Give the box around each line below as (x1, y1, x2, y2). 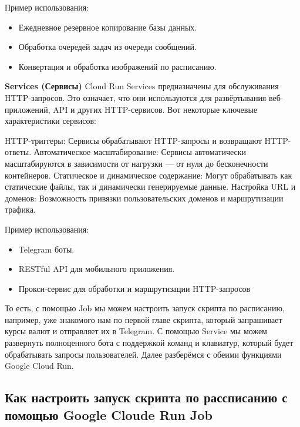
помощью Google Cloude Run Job (5, 405, 213, 423)
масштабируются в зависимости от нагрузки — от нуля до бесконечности (5, 157, 268, 169)
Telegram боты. (18, 243, 75, 255)
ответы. (5, 146, 32, 158)
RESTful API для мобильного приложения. (18, 263, 175, 275)
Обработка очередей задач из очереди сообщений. (18, 41, 197, 53)
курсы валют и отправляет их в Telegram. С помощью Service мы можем (5, 325, 267, 337)
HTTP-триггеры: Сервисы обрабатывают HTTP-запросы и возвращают (5, 134, 262, 146)
